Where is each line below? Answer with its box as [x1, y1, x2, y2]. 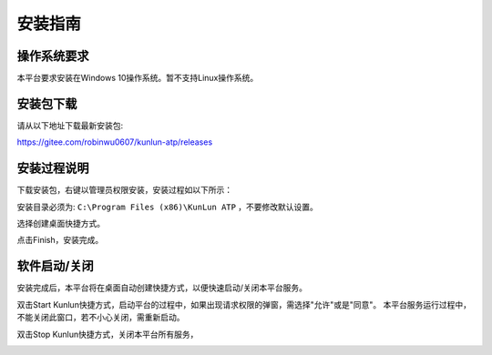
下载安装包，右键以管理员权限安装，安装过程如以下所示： [16, 185, 232, 196]
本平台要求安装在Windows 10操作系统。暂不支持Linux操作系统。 [16, 73, 259, 84]
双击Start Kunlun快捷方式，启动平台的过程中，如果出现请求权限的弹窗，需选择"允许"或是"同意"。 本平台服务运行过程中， [16, 299, 471, 309]
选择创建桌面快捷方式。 [16, 218, 105, 229]
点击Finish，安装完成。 [16, 235, 104, 246]
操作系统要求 [16, 48, 89, 64]
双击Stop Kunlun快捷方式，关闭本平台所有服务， [16, 329, 199, 340]
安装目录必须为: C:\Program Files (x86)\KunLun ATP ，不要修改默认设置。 [16, 201, 319, 212]
